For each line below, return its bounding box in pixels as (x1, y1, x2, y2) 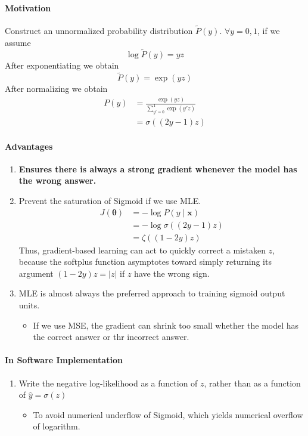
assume (5, 36, 31, 48)
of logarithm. (33, 420, 80, 432)
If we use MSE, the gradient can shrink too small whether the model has (33, 319, 299, 331)
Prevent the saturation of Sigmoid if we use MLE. (18, 194, 201, 207)
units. (18, 299, 40, 311)
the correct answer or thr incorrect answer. (33, 330, 189, 343)
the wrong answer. (18, 174, 97, 187)
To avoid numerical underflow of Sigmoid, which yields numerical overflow (33, 408, 303, 420)
